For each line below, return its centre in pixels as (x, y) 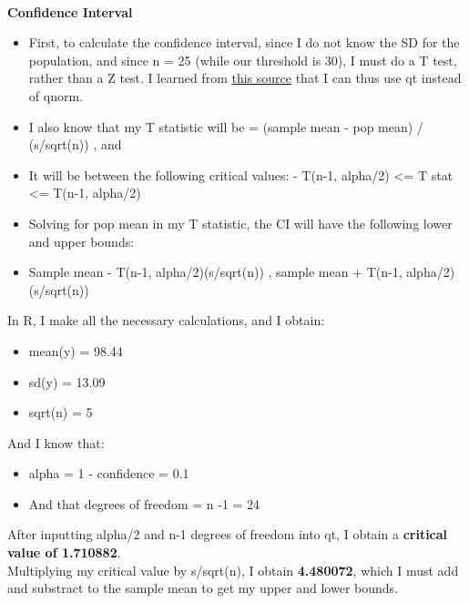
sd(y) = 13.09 (67, 381)
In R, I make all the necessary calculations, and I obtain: (166, 320)
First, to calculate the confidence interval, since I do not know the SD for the (244, 42)
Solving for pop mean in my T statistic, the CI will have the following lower (240, 223)
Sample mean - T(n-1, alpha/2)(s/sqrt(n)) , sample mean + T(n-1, (215, 272)
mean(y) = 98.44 (76, 350)
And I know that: (56, 442)
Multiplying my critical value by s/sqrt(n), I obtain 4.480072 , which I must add (233, 570)
